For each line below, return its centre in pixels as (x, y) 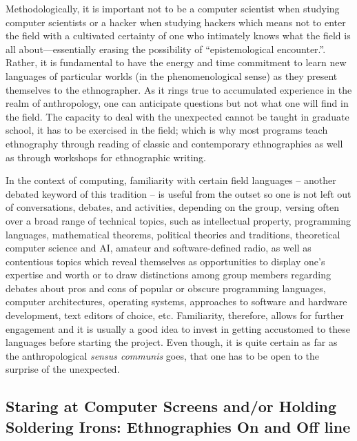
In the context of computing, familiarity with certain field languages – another (171, 180)
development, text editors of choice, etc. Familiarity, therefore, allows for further (175, 315)
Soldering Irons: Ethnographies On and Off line (178, 426)
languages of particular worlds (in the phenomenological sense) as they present (172, 75)
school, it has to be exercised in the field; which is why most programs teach (167, 130)
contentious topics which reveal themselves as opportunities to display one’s (165, 261)
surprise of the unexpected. (63, 369)
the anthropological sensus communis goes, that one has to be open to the (163, 355)
